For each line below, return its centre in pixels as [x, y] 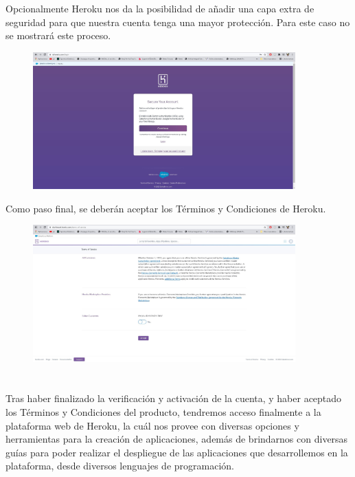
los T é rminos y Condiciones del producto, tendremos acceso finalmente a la [163, 412]
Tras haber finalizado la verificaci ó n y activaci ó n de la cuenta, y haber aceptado [174, 398]
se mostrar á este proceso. [58, 35]
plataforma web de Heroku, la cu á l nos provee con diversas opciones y [152, 425]
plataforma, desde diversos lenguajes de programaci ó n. [120, 466]
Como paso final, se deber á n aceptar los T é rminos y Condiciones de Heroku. [166, 208]
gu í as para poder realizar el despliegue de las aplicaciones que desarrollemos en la [177, 452]
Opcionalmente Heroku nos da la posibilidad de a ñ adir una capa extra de [160, 8]
